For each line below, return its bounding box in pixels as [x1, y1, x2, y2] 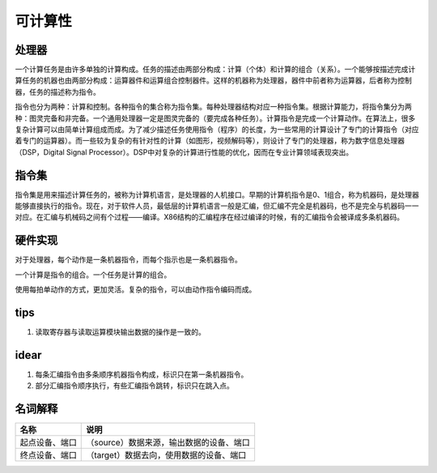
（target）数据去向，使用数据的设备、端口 [86, 450, 247, 461]
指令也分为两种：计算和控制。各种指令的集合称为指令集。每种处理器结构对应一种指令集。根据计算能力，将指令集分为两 [15, 102, 412, 112]
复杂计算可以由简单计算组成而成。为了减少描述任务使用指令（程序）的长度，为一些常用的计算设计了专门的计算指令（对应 [15, 125, 419, 134]
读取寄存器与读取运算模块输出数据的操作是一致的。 [35, 327, 206, 337]
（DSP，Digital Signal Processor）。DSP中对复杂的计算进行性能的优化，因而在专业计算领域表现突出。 [15, 147, 354, 157]
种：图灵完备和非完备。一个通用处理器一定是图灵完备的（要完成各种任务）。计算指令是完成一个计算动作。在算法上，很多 [15, 113, 416, 123]
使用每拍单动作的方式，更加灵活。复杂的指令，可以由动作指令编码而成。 [15, 284, 257, 295]
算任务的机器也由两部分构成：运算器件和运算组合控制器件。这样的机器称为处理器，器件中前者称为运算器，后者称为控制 [15, 75, 412, 85]
